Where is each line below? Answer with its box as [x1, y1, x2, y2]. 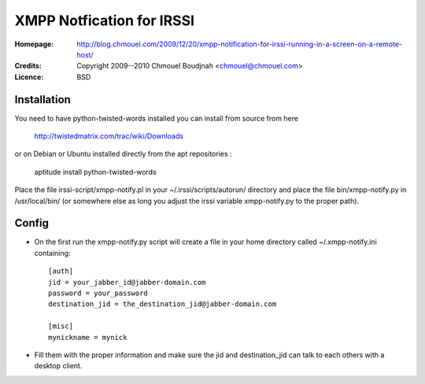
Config [14, 216, 49, 230]
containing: [34, 248, 71, 257]
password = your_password [48, 289, 149, 298]
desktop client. [34, 361, 83, 371]
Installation [14, 93, 71, 106]
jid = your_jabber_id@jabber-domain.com [48, 278, 206, 286]
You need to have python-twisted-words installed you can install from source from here [14, 113, 299, 123]
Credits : [14, 61, 42, 71]
